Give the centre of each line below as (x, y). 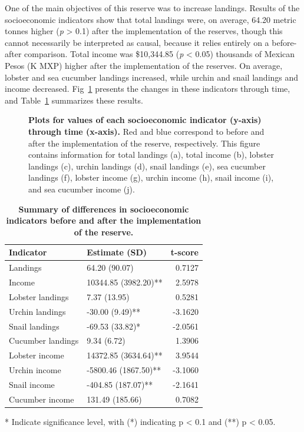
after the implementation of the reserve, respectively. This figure (144, 143)
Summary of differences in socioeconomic (104, 209)
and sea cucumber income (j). (82, 189)
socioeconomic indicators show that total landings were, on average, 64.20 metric (151, 19)
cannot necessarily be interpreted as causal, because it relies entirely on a (137, 42)
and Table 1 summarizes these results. (74, 100)
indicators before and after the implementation (104, 220)
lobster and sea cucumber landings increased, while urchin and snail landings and (152, 77)
